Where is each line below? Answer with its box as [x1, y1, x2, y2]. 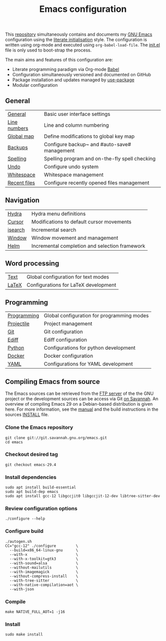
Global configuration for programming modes [43, 312, 149, 319]
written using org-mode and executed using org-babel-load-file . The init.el [5, 42, 161, 48]
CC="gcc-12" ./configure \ [5, 543, 79, 548]
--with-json [9, 587, 35, 591]
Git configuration [43, 328, 83, 335]
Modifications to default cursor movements [31, 218, 132, 225]
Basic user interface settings [43, 110, 110, 117]
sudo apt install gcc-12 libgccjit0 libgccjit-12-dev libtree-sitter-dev [5, 494, 161, 499]
